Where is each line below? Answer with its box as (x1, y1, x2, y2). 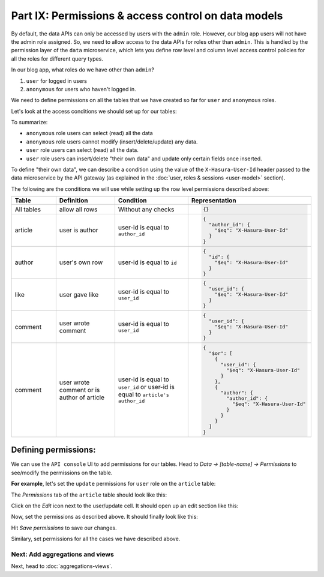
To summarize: (11, 119, 48, 126)
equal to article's (118, 390, 169, 399)
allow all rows (59, 205, 98, 213)
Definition (59, 196, 88, 205)
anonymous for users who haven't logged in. (26, 85, 136, 92)
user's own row (59, 258, 103, 267)
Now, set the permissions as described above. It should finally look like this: (11, 513, 198, 521)
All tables (14, 205, 41, 213)
